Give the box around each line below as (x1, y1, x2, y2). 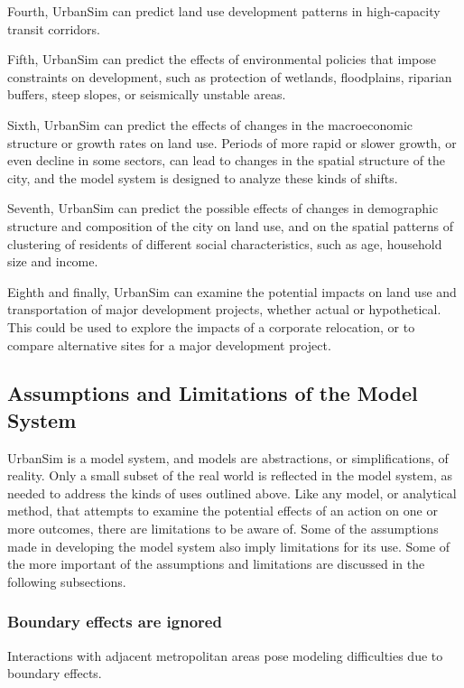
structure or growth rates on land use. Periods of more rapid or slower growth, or (7, 133, 457, 152)
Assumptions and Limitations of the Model (7, 379, 418, 407)
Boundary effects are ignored (7, 610, 222, 633)
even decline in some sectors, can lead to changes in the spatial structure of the (7, 151, 446, 170)
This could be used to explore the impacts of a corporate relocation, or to (7, 317, 415, 336)
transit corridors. (7, 19, 100, 38)
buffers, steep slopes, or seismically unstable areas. (7, 85, 286, 104)
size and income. (7, 252, 98, 271)
